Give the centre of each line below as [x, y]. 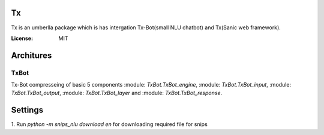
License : [22, 38]
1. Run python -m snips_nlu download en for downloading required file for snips [109, 124]
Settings [27, 110]
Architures [31, 55]
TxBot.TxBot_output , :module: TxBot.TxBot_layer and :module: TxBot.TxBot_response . [116, 93]
